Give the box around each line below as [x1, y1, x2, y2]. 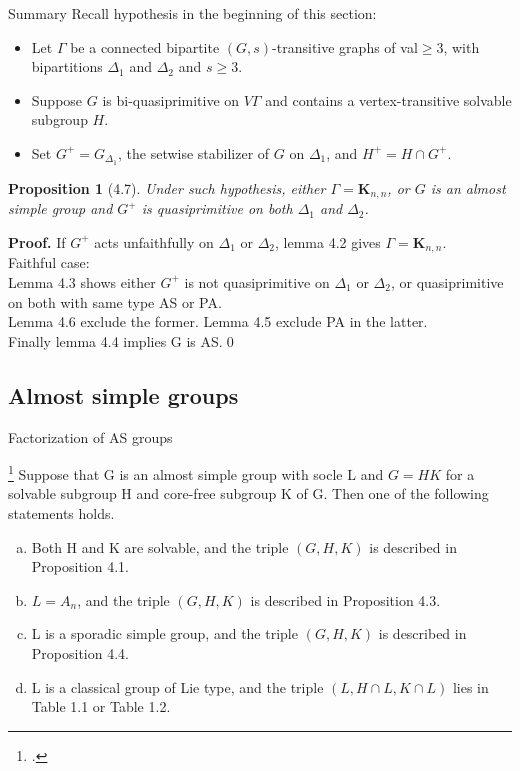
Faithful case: [8, 252, 90, 273]
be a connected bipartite [70, 36, 220, 57]
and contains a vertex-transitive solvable [265, 89, 512, 110]
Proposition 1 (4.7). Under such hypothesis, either [8, 177, 326, 198]
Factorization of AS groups [8, 426, 173, 447]
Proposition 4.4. [31, 642, 129, 663]
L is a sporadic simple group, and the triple [31, 623, 298, 644]
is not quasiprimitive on [184, 271, 330, 292]
